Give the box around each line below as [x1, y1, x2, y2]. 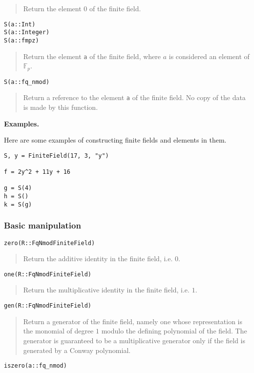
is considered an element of [169, 51, 250, 61]
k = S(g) [4, 201, 32, 208]
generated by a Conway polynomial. [23, 345, 131, 355]
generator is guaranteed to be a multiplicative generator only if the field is [23, 335, 245, 345]
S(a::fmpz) [4, 37, 39, 44]
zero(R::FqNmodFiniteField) [4, 239, 95, 247]
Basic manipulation [4, 219, 81, 231]
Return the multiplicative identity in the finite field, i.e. [23, 285, 190, 295]
